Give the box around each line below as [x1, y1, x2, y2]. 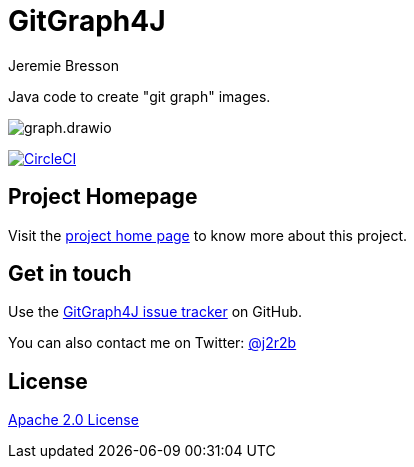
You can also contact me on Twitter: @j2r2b [8, 334, 297, 352]
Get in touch [8, 261, 132, 287]
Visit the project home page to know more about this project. [8, 226, 408, 244]
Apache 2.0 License [8, 411, 139, 429]
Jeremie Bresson [8, 56, 119, 74]
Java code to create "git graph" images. [8, 87, 271, 105]
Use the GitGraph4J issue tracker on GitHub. [8, 303, 303, 321]
